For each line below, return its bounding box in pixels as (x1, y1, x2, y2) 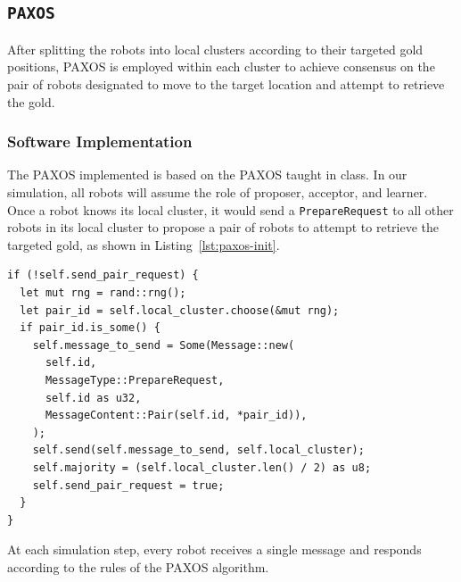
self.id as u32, (45, 391, 142, 404)
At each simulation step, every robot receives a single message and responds (7, 540, 422, 559)
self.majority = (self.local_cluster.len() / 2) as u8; (32, 461, 372, 474)
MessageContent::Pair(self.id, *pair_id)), (45, 409, 308, 422)
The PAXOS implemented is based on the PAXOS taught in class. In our (7, 165, 407, 184)
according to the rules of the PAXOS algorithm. (7, 557, 269, 576)
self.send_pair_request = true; (32, 478, 225, 492)
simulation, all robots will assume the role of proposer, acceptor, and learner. (7, 182, 428, 201)
